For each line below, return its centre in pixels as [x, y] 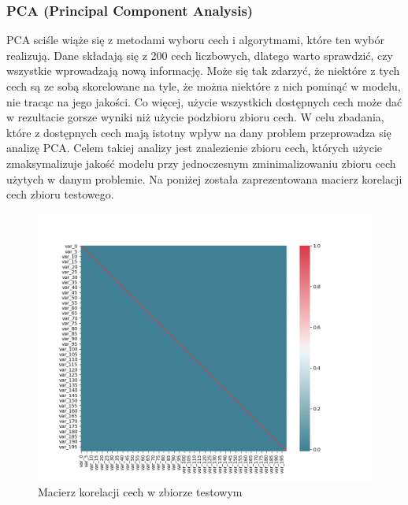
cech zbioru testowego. [60, 194]
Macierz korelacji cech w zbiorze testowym [140, 491]
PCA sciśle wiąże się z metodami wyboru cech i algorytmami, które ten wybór [196, 40]
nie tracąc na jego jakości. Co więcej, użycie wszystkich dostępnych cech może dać [204, 101]
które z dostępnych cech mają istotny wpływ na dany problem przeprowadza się [199, 132]
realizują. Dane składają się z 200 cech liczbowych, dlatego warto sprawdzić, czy [200, 55]
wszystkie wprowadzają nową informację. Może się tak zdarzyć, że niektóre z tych [203, 71]
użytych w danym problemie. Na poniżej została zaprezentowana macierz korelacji [204, 178]
